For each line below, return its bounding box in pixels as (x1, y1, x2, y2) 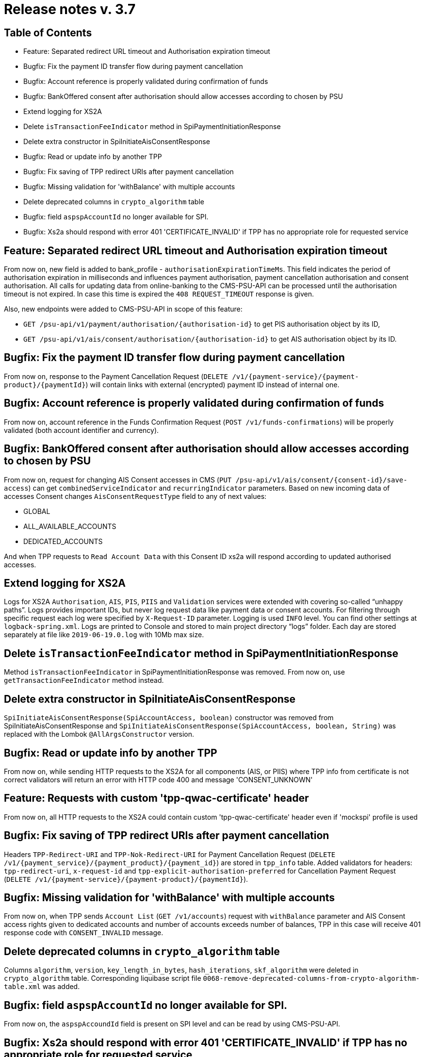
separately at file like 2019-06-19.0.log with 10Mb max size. (4, 630, 204, 639)
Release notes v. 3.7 (4, 1, 136, 17)
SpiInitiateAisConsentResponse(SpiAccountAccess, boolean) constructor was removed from (4, 713, 334, 722)
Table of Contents (4, 26, 92, 39)
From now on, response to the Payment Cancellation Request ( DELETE (4, 372, 228, 380)
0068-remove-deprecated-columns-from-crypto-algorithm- (203, 974, 420, 983)
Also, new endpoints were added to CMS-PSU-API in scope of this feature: (4, 305, 243, 314)
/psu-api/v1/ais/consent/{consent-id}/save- (235, 476, 408, 484)
